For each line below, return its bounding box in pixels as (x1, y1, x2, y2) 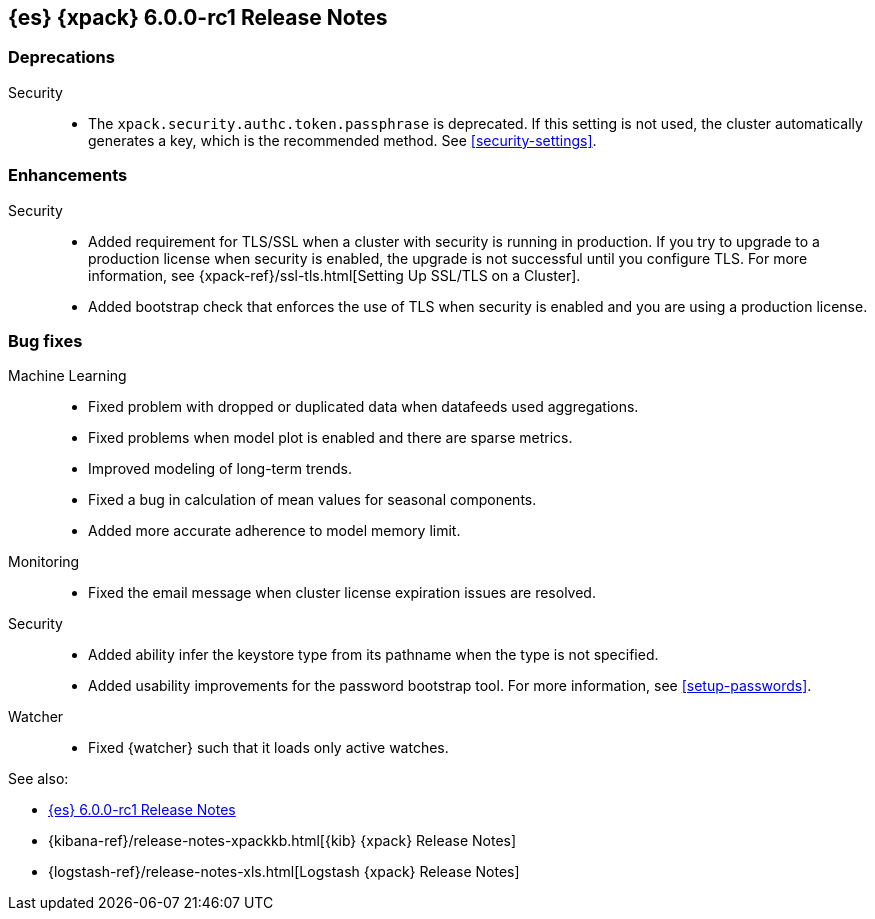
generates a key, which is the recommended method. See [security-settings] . (88, 131, 597, 149)
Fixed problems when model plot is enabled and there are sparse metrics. (88, 429, 573, 447)
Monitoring (8, 553, 80, 571)
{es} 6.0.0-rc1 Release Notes (48, 801, 236, 819)
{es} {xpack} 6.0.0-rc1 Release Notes (8, 5, 388, 30)
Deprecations (8, 47, 115, 68)
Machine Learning (8, 367, 127, 385)
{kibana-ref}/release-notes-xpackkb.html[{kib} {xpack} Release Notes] (48, 832, 517, 850)
